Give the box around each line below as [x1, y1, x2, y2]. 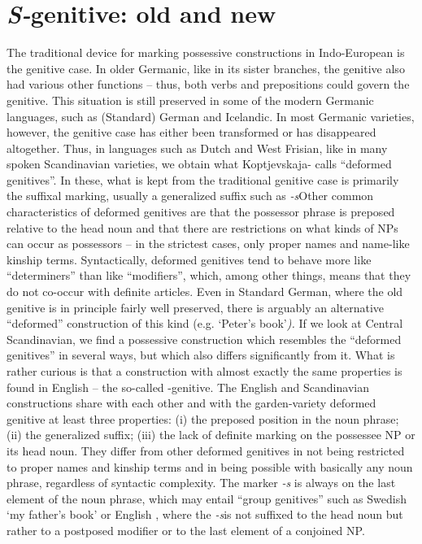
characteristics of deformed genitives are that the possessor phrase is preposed [7, 203, 395, 220]
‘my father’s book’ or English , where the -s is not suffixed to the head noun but [7, 506, 403, 523]
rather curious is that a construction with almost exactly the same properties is [7, 363, 402, 379]
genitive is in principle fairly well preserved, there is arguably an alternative [7, 298, 385, 316]
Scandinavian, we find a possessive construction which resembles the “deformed [7, 330, 402, 347]
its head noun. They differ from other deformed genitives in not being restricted [7, 442, 405, 459]
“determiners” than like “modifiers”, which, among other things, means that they [7, 267, 411, 284]
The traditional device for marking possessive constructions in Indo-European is [7, 44, 405, 61]
